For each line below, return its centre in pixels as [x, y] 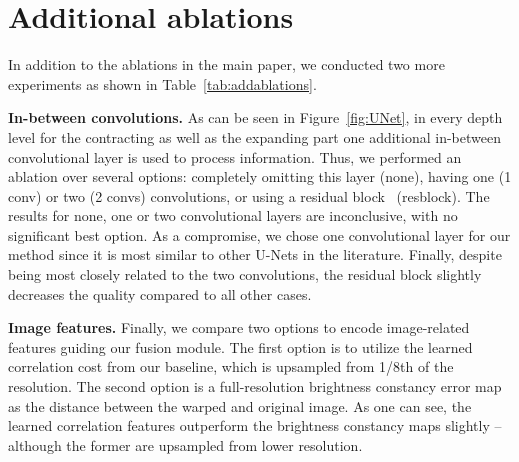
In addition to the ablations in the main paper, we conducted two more [226, 64]
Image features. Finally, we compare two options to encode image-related [239, 327]
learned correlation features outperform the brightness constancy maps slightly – [255, 425]
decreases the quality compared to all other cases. [160, 293]
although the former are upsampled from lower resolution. [185, 444]
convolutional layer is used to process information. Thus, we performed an [235, 156]
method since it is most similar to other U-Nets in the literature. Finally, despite [255, 254]
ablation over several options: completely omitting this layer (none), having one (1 [260, 176]
